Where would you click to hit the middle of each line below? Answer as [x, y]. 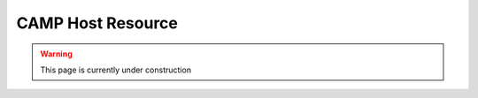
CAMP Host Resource [97, 23]
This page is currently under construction [116, 70]
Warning [56, 54]
